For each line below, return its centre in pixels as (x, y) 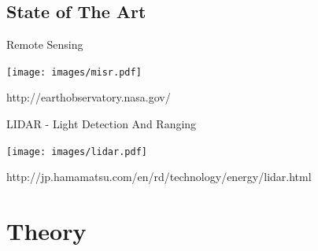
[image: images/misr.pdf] (74, 72)
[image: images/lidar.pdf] (77, 151)
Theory (46, 231)
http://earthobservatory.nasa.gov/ (89, 97)
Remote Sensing (45, 44)
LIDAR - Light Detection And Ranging (102, 124)
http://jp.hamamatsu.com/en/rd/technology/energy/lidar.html (159, 177)
